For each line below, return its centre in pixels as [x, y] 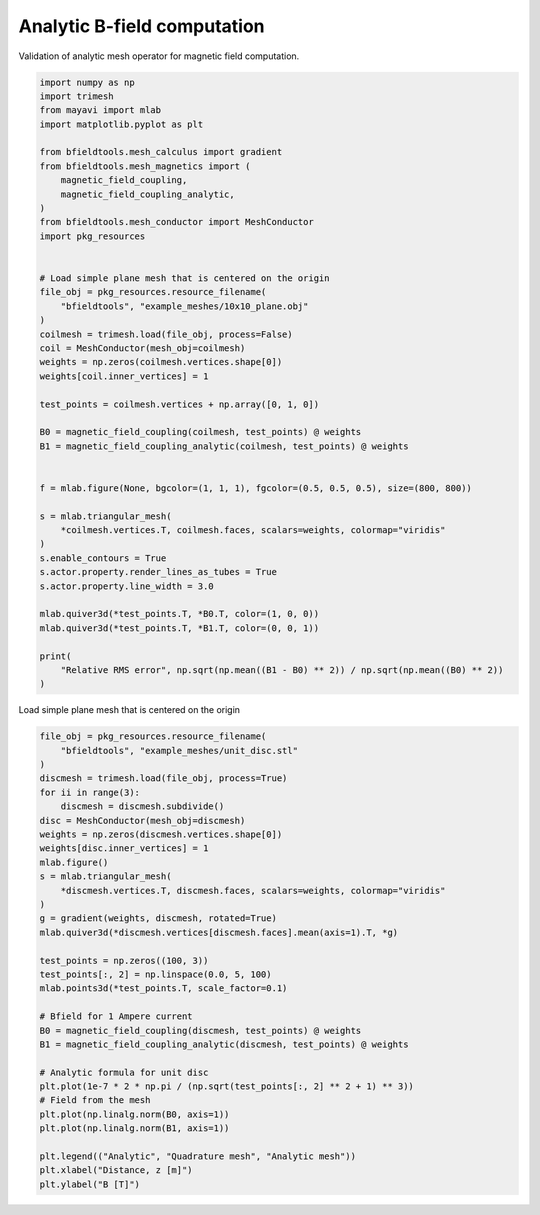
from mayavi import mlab [100, 110]
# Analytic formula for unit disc [124, 1072]
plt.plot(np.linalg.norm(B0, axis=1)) [134, 1114]
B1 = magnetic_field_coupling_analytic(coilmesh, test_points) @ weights [224, 446]
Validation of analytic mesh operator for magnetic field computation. [159, 56]
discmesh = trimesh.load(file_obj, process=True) [163, 778]
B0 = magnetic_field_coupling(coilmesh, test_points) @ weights [200, 432]
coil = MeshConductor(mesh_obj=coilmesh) [142, 348]
